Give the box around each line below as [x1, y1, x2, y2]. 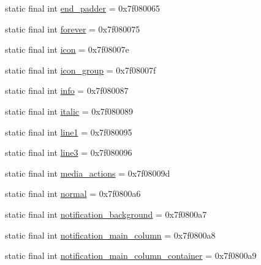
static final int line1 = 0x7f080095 [5, 125, 132, 138]
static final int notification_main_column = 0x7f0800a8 [5, 228, 216, 241]
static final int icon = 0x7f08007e [5, 43, 129, 56]
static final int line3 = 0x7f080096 [5, 146, 132, 159]
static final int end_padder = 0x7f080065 [5, 2, 160, 14]
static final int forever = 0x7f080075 [5, 22, 140, 35]
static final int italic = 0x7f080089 [5, 104, 133, 117]
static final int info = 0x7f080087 [5, 84, 129, 97]
